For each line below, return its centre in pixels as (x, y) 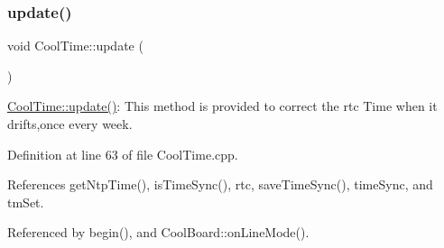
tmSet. (26, 202)
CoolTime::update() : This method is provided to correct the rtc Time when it (222, 106)
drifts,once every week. (70, 124)
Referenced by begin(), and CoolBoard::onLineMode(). (158, 232)
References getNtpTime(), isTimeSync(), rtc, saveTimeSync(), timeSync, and (220, 184)
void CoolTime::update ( (75, 46)
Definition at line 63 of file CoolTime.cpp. (123, 154)
